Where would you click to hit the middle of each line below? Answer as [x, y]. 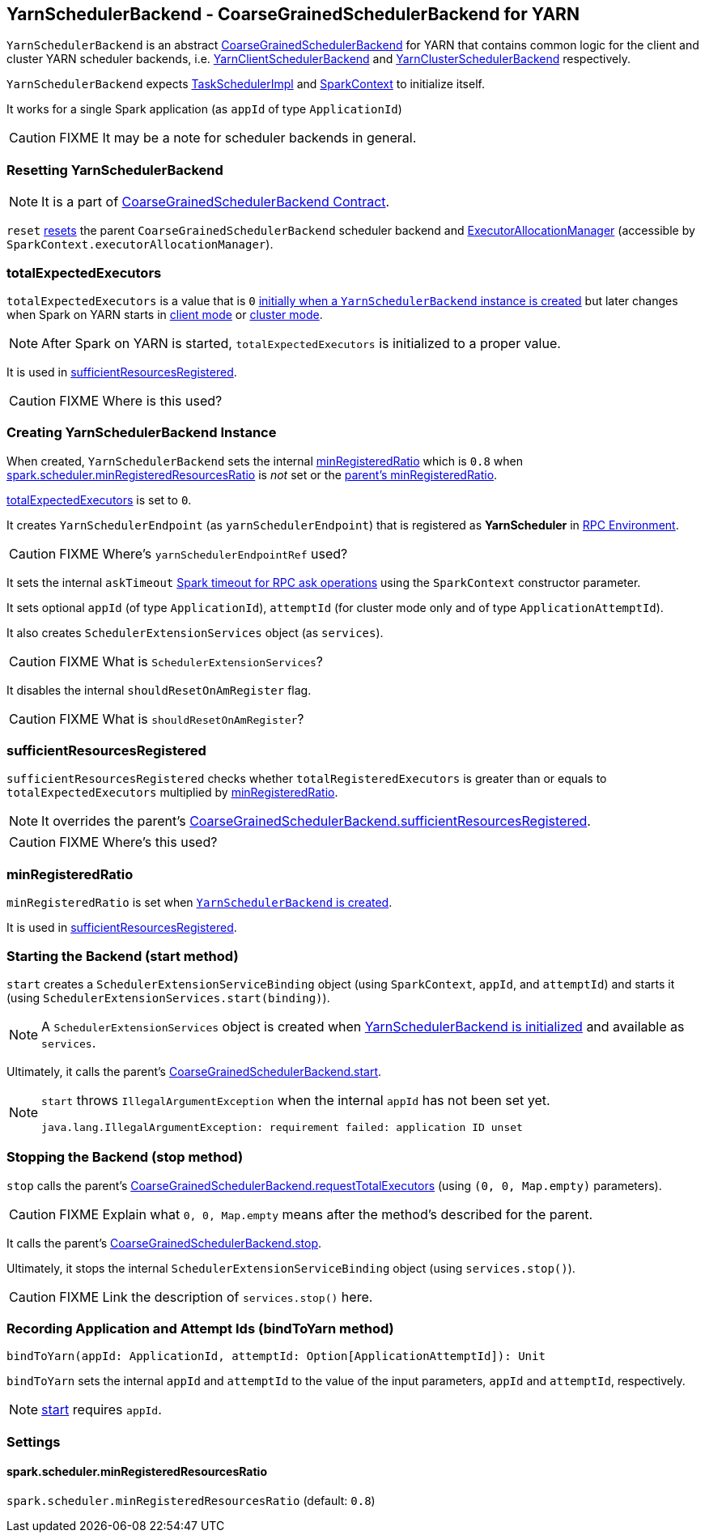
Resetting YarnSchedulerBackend [115, 170]
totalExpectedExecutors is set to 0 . [99, 500]
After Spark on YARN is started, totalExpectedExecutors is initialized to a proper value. [301, 343]
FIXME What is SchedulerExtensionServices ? [191, 661]
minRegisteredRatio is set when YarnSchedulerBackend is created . [200, 903]
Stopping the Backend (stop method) [125, 1157]
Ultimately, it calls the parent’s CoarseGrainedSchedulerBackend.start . [194, 1071]
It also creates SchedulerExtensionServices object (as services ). [195, 632]
